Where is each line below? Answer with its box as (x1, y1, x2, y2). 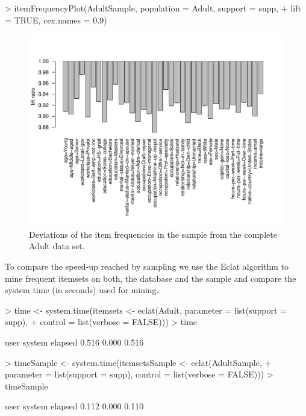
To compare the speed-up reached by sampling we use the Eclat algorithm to (5, 259, 289, 272)
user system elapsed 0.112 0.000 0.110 (5, 400, 144, 412)
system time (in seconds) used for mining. (5, 284, 159, 296)
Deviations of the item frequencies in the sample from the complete (29, 228, 277, 240)
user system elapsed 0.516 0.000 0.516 (5, 335, 144, 348)
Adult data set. (29, 240, 85, 252)
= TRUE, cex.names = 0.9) (5, 13, 107, 26)
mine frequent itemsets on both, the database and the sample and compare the (5, 272, 296, 284)
